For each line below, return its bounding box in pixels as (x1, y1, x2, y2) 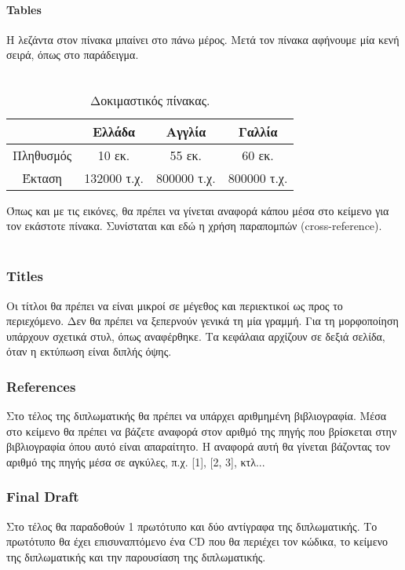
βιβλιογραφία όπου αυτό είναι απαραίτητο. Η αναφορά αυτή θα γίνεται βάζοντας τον (6, 438, 391, 455)
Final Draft (6, 487, 79, 506)
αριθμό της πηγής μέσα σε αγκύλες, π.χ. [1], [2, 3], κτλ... (6, 453, 265, 470)
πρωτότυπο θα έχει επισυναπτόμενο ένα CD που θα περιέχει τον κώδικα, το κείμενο (6, 533, 389, 550)
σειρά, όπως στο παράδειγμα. (6, 46, 139, 63)
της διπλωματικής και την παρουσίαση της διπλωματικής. (6, 548, 266, 565)
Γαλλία (238, 122, 278, 141)
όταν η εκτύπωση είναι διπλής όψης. (6, 343, 172, 360)
